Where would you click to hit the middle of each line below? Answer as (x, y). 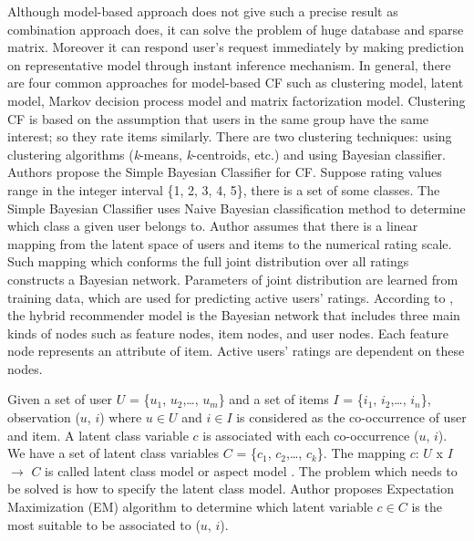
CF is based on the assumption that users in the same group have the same (218, 118)
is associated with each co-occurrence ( (311, 435)
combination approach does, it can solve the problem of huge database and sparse (236, 29)
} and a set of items (273, 399)
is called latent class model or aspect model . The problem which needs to (251, 470)
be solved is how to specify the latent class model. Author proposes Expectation (231, 489)
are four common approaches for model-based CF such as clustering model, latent (236, 83)
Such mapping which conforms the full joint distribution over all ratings (208, 261)
